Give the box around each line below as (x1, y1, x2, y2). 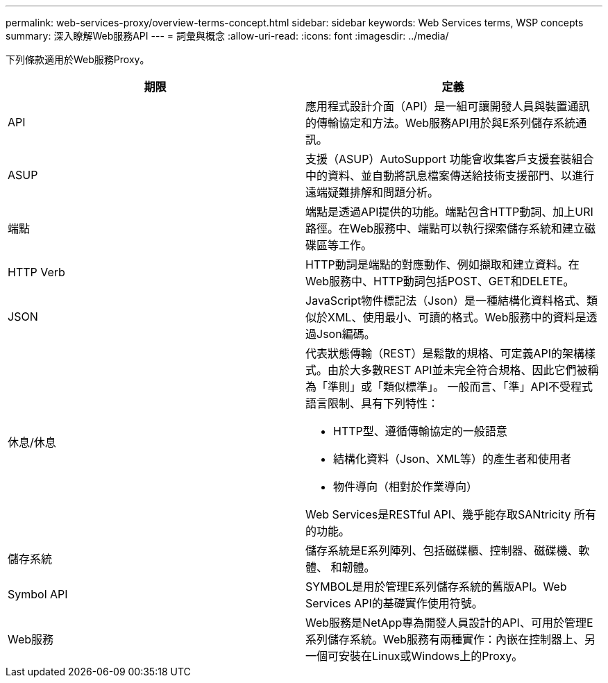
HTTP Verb (8, 265, 65, 279)
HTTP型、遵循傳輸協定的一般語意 (333, 424, 507, 438)
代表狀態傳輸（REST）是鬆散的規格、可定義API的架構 (305, 346, 584, 360)
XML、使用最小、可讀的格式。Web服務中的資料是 (328, 310, 586, 324)
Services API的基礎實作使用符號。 (305, 596, 483, 610)
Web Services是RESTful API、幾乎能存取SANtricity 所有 (305, 507, 596, 521)
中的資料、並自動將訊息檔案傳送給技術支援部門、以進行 (305, 169, 595, 183)
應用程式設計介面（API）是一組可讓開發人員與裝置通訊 (305, 99, 590, 113)
